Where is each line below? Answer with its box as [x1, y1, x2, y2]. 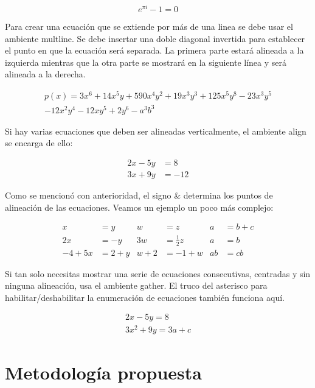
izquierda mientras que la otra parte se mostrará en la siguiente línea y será [5, 55, 287, 68]
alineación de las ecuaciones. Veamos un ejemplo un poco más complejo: [5, 200, 274, 213]
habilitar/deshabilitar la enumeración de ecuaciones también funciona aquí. [5, 291, 285, 303]
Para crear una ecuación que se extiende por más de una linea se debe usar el [5, 20, 293, 33]
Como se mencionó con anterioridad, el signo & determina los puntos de [5, 188, 273, 201]
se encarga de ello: [5, 136, 73, 149]
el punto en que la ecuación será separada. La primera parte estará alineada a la [5, 44, 304, 57]
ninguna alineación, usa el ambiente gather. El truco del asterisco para [5, 279, 268, 292]
